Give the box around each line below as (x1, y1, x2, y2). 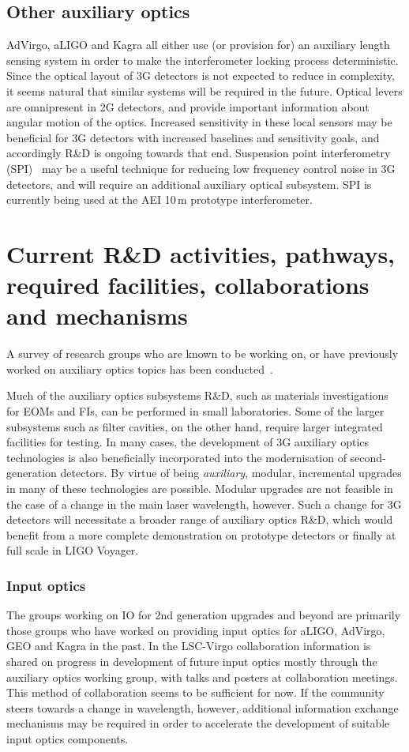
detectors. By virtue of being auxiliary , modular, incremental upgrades (60, 464, 402, 481)
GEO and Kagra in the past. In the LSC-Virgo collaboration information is (6, 637, 371, 654)
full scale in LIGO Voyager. (6, 542, 139, 558)
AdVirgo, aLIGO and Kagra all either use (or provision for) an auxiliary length (6, 36, 390, 53)
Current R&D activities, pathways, (6, 237, 396, 269)
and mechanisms (6, 299, 188, 332)
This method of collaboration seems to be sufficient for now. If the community (6, 684, 385, 701)
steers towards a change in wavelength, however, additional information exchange (6, 699, 399, 716)
